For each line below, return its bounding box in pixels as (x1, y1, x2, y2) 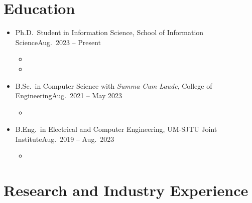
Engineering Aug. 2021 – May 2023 (15, 90, 122, 101)
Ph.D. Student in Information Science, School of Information (15, 27, 204, 38)
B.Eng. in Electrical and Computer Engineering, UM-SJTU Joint (15, 124, 217, 134)
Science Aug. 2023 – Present (15, 37, 101, 47)
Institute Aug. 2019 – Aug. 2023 (15, 133, 114, 144)
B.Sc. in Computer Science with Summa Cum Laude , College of (15, 80, 212, 91)
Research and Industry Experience (4, 180, 248, 200)
